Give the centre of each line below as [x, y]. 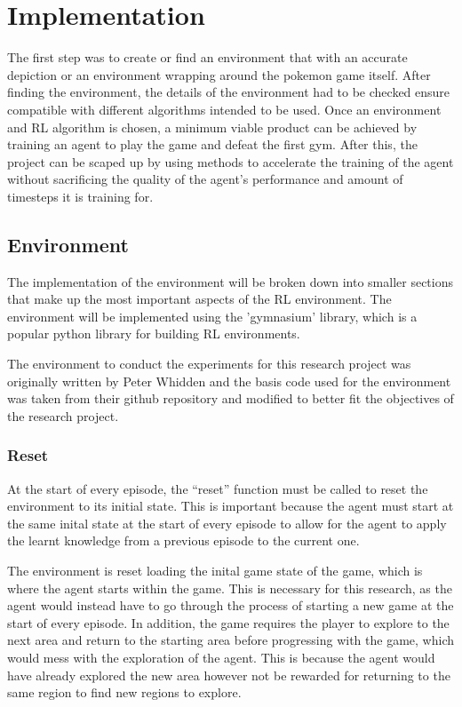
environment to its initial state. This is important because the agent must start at [231, 506]
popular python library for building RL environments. [154, 334]
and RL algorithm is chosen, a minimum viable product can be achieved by [212, 127]
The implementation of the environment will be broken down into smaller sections [230, 281]
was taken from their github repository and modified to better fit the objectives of [231, 398]
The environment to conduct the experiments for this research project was [209, 364]
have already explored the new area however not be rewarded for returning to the [229, 675]
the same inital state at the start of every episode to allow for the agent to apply [227, 523]
